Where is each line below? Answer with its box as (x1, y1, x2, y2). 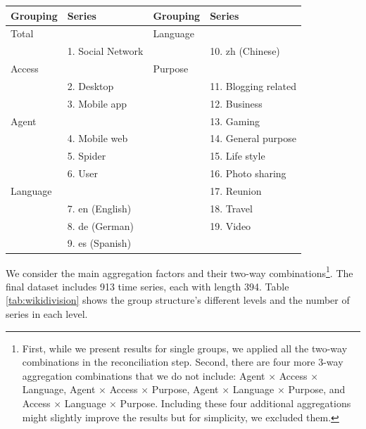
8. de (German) (67, 218, 134, 233)
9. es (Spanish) (67, 236, 132, 250)
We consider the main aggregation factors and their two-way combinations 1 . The (6, 263, 353, 280)
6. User (67, 166, 98, 181)
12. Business (210, 96, 263, 110)
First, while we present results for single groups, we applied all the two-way (22, 340, 348, 355)
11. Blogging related (210, 78, 296, 93)
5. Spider (67, 148, 106, 163)
